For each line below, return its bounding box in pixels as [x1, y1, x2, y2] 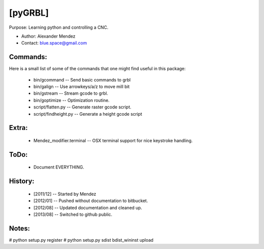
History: [9, 177, 35, 186]
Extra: [9, 124, 28, 132]
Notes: [9, 224, 30, 232]
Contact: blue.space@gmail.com [21, 40, 88, 46]
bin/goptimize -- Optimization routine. [33, 97, 110, 103]
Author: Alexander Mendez [21, 33, 76, 39]
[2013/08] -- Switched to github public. [33, 211, 112, 217]
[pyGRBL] [9, 7, 49, 18]
